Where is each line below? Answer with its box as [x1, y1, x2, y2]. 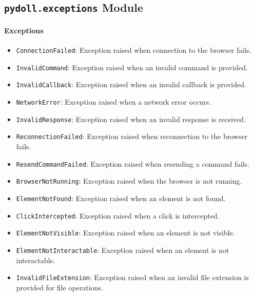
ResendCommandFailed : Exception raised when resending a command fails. [16, 158, 249, 169]
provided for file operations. [16, 282, 103, 292]
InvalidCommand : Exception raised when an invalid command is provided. [16, 62, 248, 72]
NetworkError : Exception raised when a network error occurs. [16, 96, 211, 107]
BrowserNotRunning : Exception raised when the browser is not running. [16, 175, 242, 186]
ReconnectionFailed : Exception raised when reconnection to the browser [16, 131, 248, 142]
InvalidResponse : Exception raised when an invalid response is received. [16, 113, 246, 124]
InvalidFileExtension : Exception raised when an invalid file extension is [16, 272, 249, 283]
